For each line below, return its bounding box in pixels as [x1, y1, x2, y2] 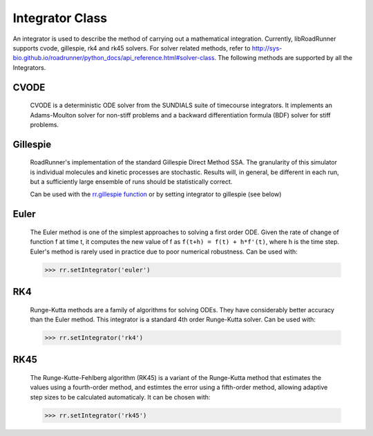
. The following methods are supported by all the [214, 54, 352, 62]
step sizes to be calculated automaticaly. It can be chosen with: [30, 392, 211, 401]
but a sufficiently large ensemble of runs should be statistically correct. [30, 178, 233, 186]
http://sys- [251, 44, 283, 52]
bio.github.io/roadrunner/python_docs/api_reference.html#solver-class [12, 54, 215, 62]
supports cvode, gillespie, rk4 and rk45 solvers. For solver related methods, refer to [12, 44, 251, 52]
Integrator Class [12, 10, 108, 26]
